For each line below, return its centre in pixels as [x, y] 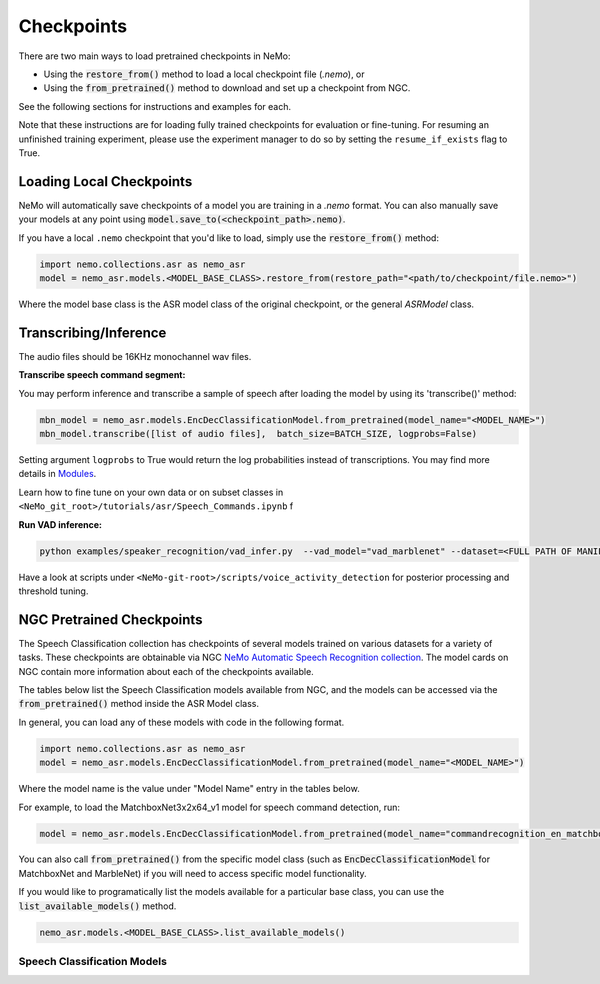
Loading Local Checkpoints [105, 181]
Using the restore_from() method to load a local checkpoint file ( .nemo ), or [204, 74]
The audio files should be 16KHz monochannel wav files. [135, 356]
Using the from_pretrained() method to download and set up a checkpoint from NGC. [227, 88]
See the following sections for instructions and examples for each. [155, 106]
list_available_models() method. [97, 906]
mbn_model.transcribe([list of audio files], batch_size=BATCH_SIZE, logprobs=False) [258, 433]
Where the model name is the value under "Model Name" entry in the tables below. [189, 789]
